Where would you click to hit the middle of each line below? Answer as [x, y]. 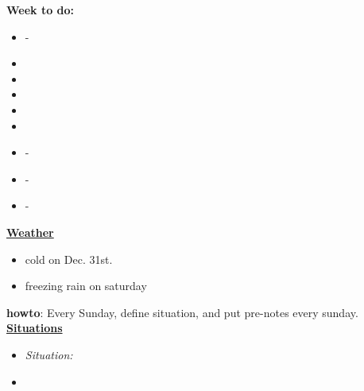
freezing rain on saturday [86, 286]
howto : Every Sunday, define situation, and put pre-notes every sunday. [182, 312]
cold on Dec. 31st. [69, 259]
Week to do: [41, 10]
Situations [35, 328]
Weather [30, 232]
